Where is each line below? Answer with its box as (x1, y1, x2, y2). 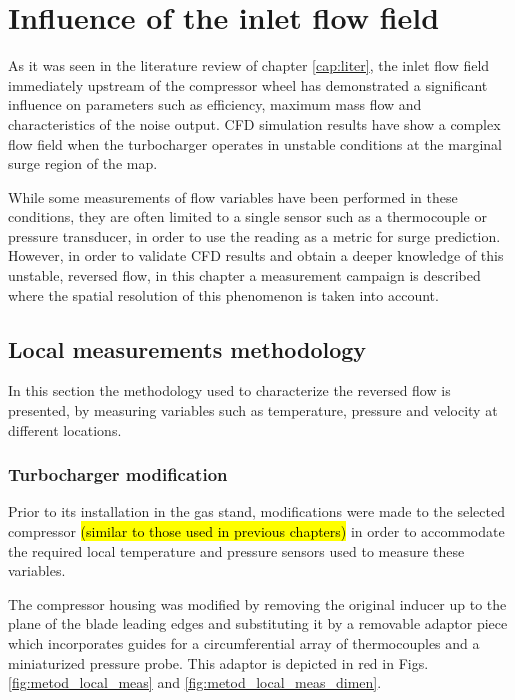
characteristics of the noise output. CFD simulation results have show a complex (8, 113, 501, 134)
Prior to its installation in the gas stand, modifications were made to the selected (8, 501, 505, 522)
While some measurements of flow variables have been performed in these (8, 186, 458, 207)
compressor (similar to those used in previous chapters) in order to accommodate (8, 521, 505, 542)
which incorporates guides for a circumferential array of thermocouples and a (8, 633, 480, 654)
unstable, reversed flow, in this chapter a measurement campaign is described (8, 265, 481, 286)
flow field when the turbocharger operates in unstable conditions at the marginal (8, 133, 502, 154)
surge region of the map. (8, 153, 158, 174)
